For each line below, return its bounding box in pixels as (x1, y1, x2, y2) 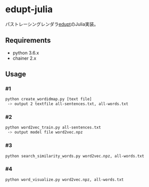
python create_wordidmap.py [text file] (5, 97, 93, 102)
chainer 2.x (12, 55, 37, 61)
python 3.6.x (12, 49, 39, 56)
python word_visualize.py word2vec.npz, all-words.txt (5, 177, 124, 182)
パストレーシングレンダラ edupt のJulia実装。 (5, 21, 99, 27)
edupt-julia (5, 4, 53, 15)
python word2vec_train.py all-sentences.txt (5, 125, 101, 130)
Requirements (5, 36, 51, 45)
